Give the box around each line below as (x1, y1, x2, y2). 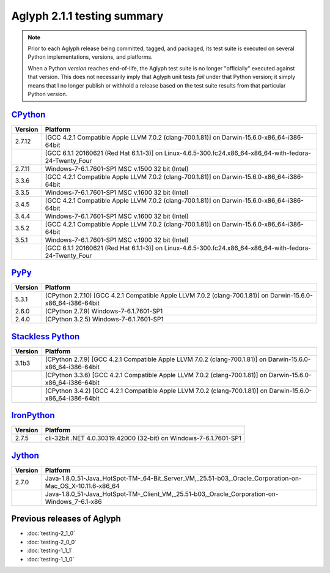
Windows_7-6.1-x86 (45, 497, 102, 506)
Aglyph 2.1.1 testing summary (11, 9, 164, 23)
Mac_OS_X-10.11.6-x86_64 (45, 481, 120, 490)
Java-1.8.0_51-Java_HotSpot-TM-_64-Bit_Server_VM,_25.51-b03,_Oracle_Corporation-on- (45, 474, 302, 482)
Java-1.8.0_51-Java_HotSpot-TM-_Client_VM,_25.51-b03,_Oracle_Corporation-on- (45, 490, 279, 498)
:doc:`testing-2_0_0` (26, 538, 76, 545)
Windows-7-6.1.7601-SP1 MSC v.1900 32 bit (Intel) (45, 236, 189, 244)
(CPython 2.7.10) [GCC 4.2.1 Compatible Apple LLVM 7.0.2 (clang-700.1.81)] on (45, 291, 269, 300)
